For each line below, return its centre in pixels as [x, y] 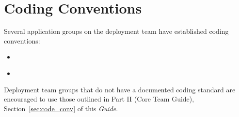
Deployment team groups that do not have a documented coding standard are [120, 89]
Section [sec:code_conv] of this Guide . [61, 108]
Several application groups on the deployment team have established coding [116, 31]
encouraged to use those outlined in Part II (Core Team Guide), [99, 99]
